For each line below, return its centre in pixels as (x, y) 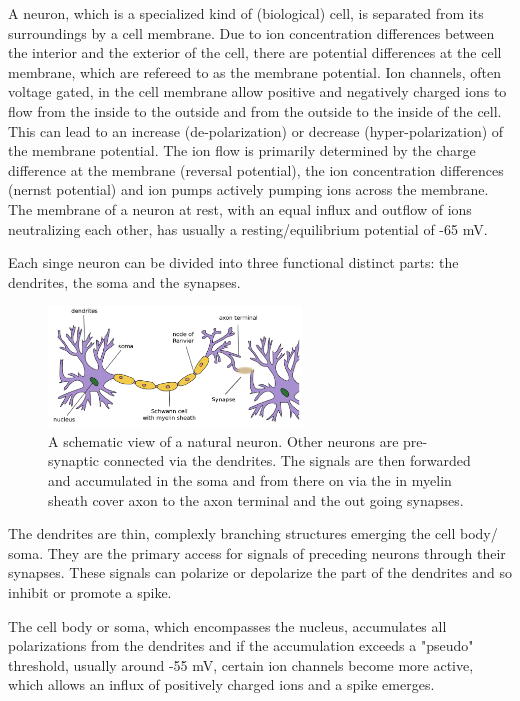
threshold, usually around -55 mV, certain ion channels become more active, (241, 664)
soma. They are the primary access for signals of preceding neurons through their (257, 552)
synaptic (74, 460)
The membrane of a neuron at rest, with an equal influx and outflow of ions (240, 208)
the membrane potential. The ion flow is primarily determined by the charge (242, 150)
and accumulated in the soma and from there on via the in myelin (250, 480)
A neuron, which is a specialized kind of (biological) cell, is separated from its (246, 13)
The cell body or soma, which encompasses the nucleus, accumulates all (227, 625)
